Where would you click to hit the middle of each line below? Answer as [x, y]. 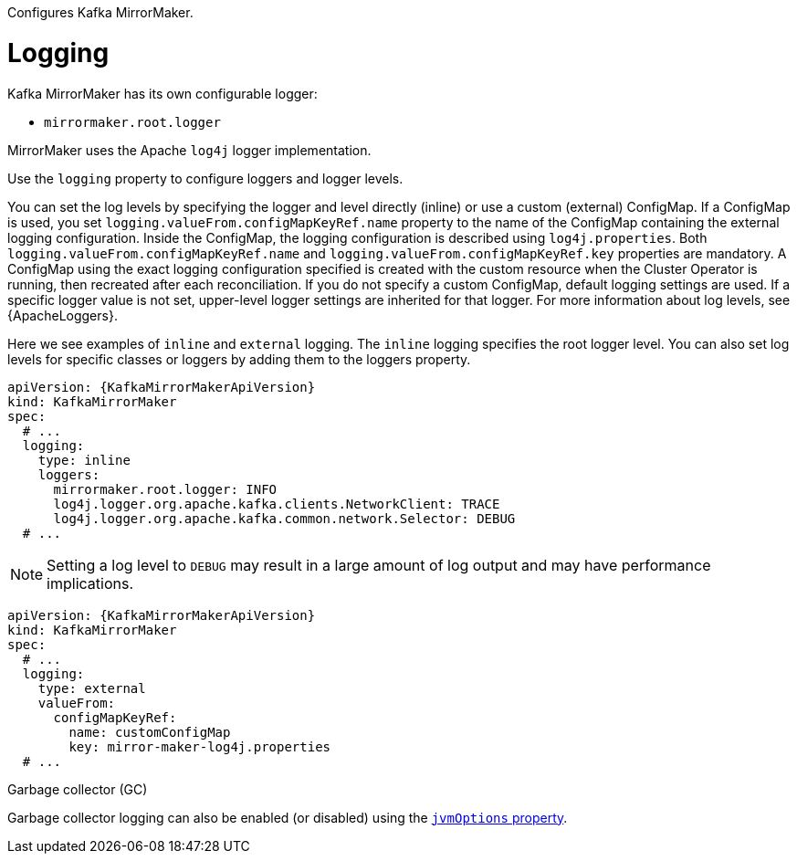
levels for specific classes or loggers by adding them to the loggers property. [239, 359]
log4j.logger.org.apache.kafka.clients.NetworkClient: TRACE [277, 504]
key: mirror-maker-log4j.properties [200, 746]
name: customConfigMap [150, 732]
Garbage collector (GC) [78, 789]
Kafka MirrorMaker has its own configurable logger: [163, 93]
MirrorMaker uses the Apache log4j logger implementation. [189, 150]
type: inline [84, 460]
